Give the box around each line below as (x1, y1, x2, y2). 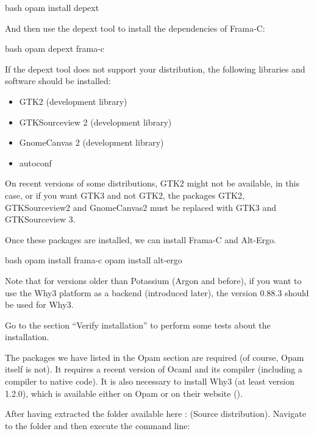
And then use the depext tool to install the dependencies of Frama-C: (5, 21, 265, 34)
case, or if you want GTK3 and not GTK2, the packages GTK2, (5, 188, 244, 201)
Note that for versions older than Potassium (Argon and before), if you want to (5, 274, 302, 286)
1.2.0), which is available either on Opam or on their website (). (5, 386, 243, 399)
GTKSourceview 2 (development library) (19, 115, 172, 128)
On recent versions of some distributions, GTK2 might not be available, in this (5, 177, 299, 190)
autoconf (19, 156, 52, 169)
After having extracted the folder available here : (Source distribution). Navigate (5, 407, 306, 420)
